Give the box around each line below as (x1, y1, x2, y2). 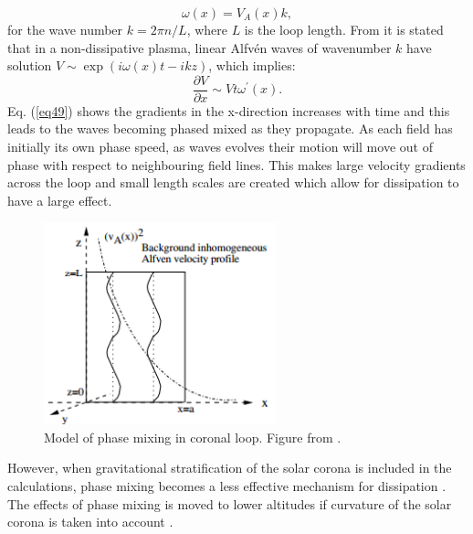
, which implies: (208, 56, 296, 75)
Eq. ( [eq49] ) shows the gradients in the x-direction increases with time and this (7, 101, 450, 120)
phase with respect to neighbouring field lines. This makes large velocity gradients (7, 155, 466, 174)
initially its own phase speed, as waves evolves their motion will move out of (7, 137, 433, 156)
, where (186, 20, 227, 38)
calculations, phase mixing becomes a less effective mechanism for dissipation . (7, 475, 447, 495)
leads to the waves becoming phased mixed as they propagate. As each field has (7, 119, 453, 138)
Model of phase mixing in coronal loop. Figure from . (44, 427, 342, 446)
